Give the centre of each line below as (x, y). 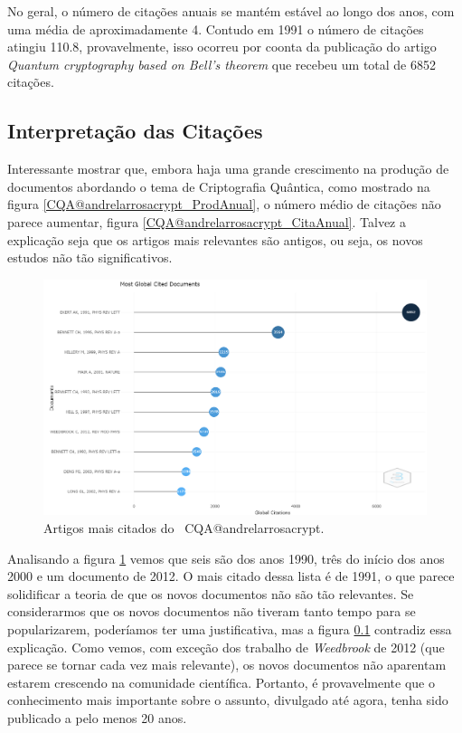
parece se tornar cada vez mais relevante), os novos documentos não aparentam (227, 665)
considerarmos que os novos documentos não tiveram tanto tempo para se (212, 611)
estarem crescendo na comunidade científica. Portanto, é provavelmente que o (221, 682)
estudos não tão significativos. (90, 257)
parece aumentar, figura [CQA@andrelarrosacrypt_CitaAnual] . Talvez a (207, 221)
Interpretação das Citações (135, 131)
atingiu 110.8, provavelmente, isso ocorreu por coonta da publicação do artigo (222, 47)
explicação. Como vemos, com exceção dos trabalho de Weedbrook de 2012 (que (226, 647)
